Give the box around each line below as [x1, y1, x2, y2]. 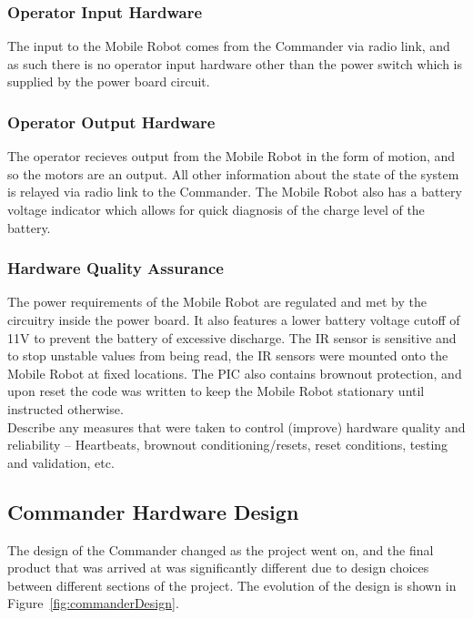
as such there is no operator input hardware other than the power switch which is [7, 54, 462, 73]
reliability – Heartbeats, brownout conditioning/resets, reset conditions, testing [7, 435, 448, 454]
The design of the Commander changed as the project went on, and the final [7, 540, 434, 559]
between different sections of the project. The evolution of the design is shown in [7, 575, 457, 594]
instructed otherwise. [7, 399, 124, 418]
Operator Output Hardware [7, 110, 216, 133]
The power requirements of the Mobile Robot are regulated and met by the [7, 292, 427, 311]
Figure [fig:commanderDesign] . [7, 594, 179, 613]
